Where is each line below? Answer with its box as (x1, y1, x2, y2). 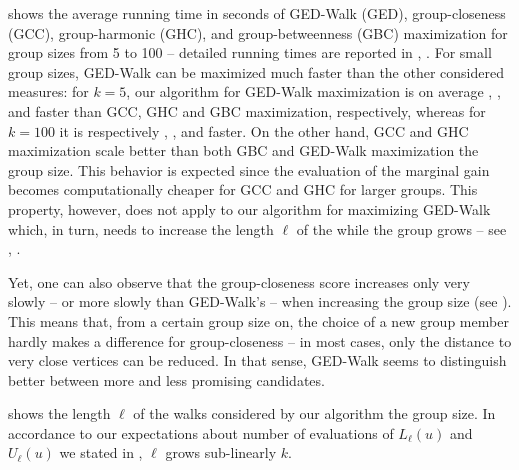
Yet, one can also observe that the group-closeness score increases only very (8, 271, 470, 292)
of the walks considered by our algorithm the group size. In (133, 403, 496, 424)
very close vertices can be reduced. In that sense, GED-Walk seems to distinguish (8, 350, 507, 371)
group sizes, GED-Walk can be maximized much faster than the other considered (8, 61, 504, 82)
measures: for (8, 81, 89, 102)
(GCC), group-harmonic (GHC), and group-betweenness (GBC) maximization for (8, 22, 508, 43)
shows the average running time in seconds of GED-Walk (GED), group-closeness (8, 3, 506, 23)
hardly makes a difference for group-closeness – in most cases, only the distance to (8, 330, 512, 351)
